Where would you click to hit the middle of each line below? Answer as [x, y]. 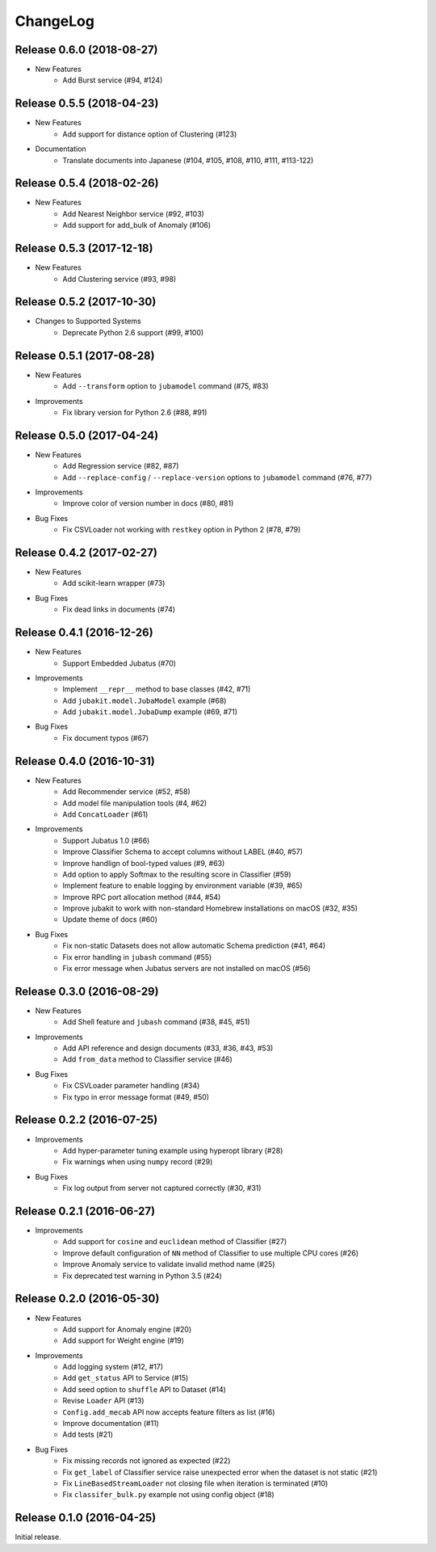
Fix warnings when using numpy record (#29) [138, 1162]
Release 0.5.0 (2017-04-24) [87, 435]
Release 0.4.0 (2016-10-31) [85, 761]
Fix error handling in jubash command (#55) [137, 957]
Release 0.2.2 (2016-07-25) [86, 1120]
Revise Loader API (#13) [103, 1401]
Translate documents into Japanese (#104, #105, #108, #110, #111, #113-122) [188, 160]
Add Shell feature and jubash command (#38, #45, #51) [156, 1022]
